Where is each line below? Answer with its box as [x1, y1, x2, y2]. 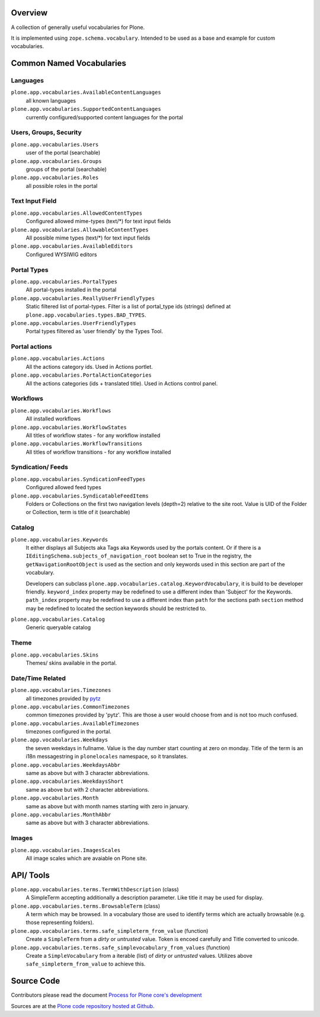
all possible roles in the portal [25, 182, 98, 189]
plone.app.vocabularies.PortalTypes [11, 278, 118, 285]
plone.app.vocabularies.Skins [11, 651, 99, 658]
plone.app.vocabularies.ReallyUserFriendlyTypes [11, 295, 155, 302]
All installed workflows [25, 415, 81, 422]
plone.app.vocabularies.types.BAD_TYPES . [25, 311, 146, 318]
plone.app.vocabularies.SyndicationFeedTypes [11, 476, 146, 483]
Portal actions [11, 343, 53, 351]
